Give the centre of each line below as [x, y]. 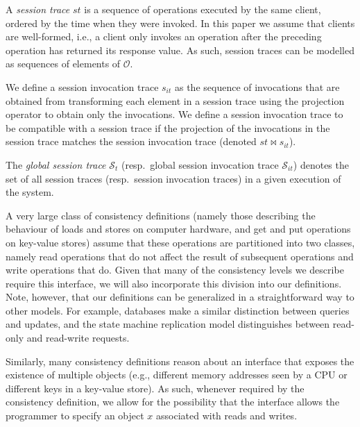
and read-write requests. [78, 338]
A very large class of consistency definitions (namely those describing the [161, 215]
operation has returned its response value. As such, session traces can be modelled [180, 50]
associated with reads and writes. [227, 416]
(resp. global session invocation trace [200, 164]
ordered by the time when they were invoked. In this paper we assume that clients [180, 23]
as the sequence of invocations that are [257, 86]
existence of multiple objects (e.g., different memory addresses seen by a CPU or [177, 375]
